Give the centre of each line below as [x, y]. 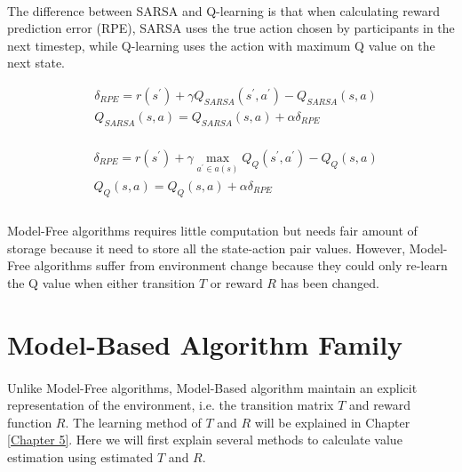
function [30, 422]
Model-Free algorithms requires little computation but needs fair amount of [212, 231]
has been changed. [330, 282]
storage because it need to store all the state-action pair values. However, [207, 248]
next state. [36, 63]
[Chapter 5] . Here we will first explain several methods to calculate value [205, 440]
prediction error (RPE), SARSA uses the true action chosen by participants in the [231, 28]
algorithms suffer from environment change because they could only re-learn [241, 265]
